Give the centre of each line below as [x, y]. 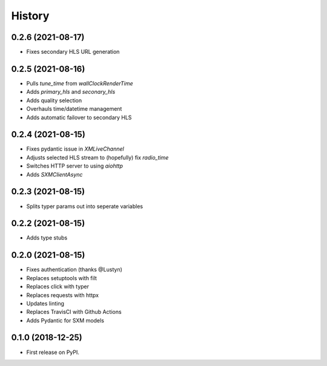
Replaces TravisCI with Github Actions [74, 312]
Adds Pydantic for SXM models [65, 320]
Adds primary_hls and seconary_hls [71, 92]
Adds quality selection [54, 100]
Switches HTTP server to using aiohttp [75, 166]
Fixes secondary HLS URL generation [73, 52]
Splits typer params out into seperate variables [85, 206]
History [30, 16]
